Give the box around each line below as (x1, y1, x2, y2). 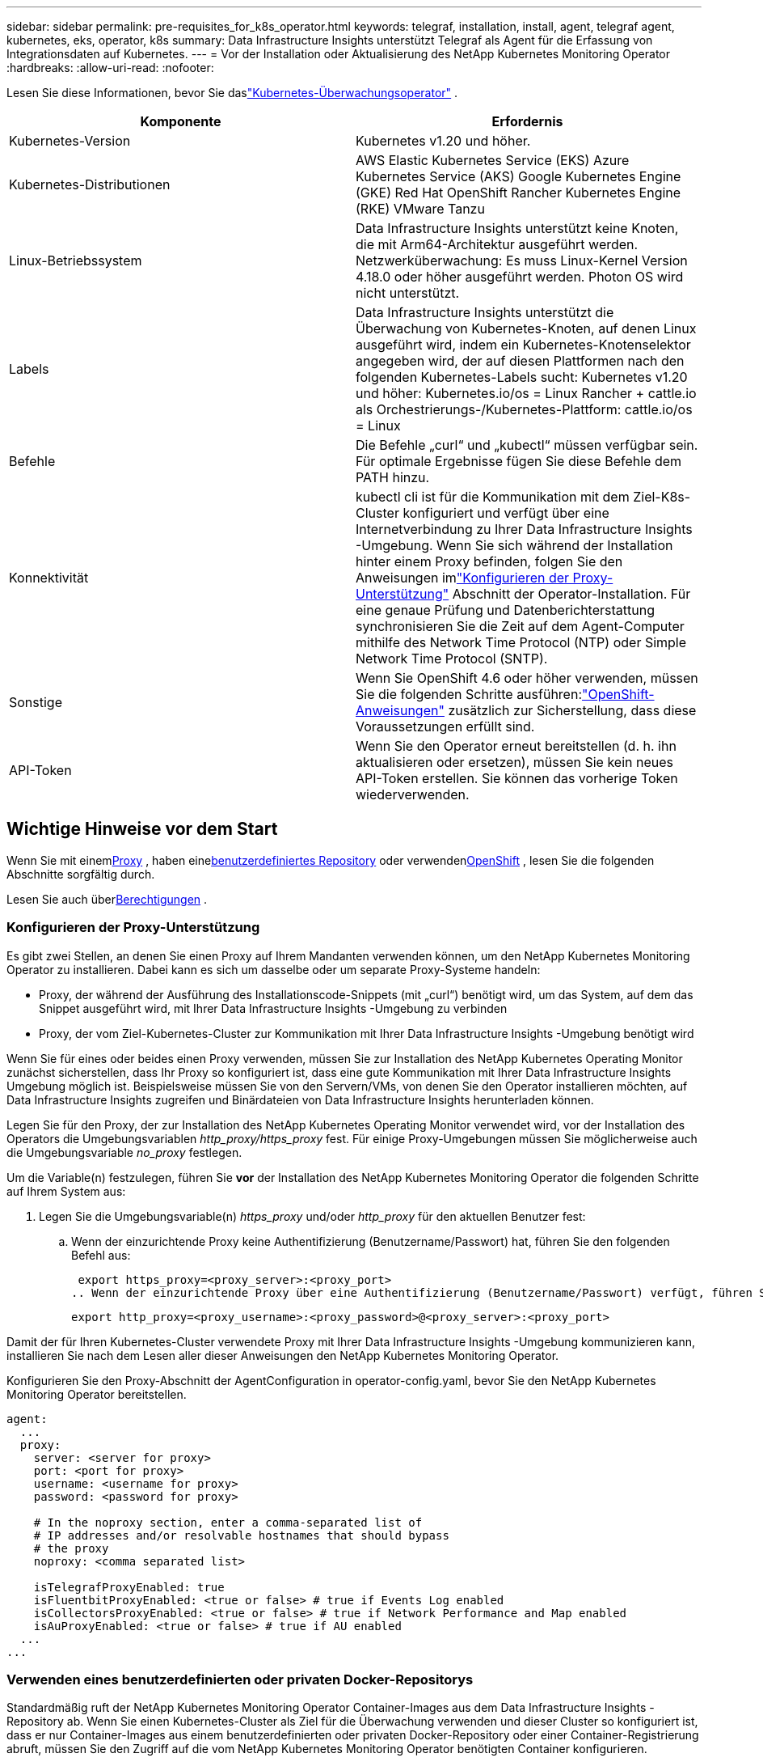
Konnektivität (9, 570, 89, 586)
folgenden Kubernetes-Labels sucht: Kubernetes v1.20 (356, 369, 688, 385)
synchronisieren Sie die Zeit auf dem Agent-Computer (356, 618, 685, 634)
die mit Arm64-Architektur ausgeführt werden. (356, 236, 639, 252)
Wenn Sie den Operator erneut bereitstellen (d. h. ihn (356, 738, 677, 754)
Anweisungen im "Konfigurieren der (356, 570, 570, 586)
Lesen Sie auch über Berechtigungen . (6, 892, 208, 906)
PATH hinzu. (356, 469, 430, 485)
